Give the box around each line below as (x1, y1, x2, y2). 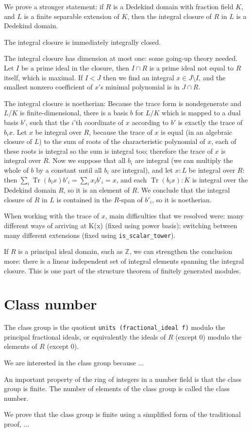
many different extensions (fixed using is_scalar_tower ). (4, 230, 176, 240)
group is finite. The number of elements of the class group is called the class (4, 383, 230, 394)
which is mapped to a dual (162, 108, 241, 118)
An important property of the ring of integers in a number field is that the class (4, 374, 242, 384)
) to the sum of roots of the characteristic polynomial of (39, 136, 205, 146)
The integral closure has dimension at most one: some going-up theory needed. (4, 53, 238, 63)
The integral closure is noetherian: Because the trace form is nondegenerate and (4, 98, 242, 108)
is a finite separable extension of (24, 11, 119, 21)
